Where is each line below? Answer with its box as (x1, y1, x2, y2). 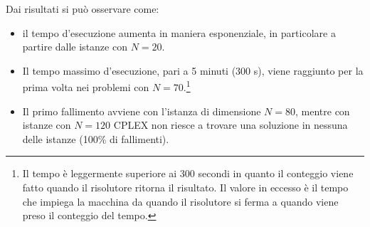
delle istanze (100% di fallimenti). (22, 131, 169, 146)
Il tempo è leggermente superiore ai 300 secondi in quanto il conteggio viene (22, 166, 354, 181)
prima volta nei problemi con (22, 80, 149, 95)
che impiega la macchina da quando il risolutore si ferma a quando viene (22, 194, 339, 208)
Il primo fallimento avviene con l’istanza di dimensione (22, 103, 261, 118)
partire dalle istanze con (22, 39, 127, 54)
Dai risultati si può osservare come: (6, 1, 159, 16)
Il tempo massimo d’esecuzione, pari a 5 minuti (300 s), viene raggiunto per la (22, 63, 364, 78)
